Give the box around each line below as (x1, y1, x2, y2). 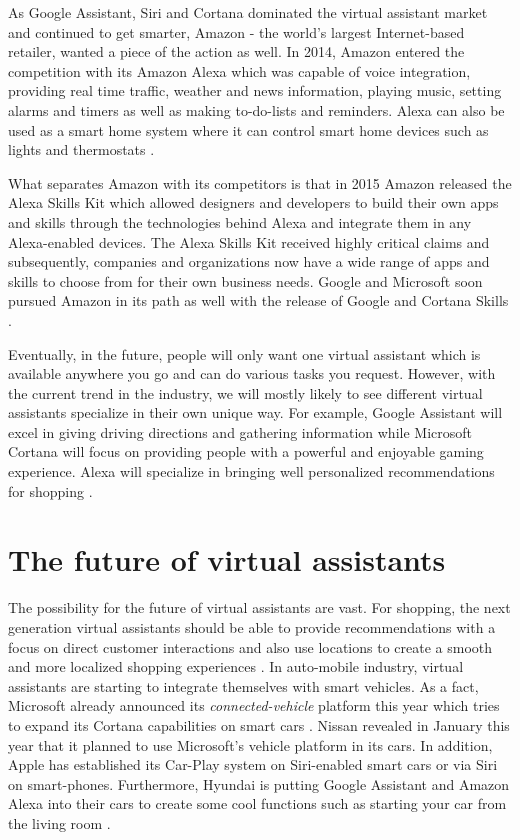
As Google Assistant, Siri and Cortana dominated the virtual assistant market (8, 2, 488, 22)
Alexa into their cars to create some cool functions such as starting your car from (8, 793, 507, 814)
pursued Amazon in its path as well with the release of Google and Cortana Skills (8, 290, 509, 311)
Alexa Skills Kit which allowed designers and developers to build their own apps (8, 192, 499, 213)
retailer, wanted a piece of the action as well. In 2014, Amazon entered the (8, 41, 465, 62)
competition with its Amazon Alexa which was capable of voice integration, (8, 60, 471, 81)
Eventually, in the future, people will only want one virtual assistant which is (8, 343, 481, 364)
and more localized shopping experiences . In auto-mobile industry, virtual (8, 656, 464, 677)
